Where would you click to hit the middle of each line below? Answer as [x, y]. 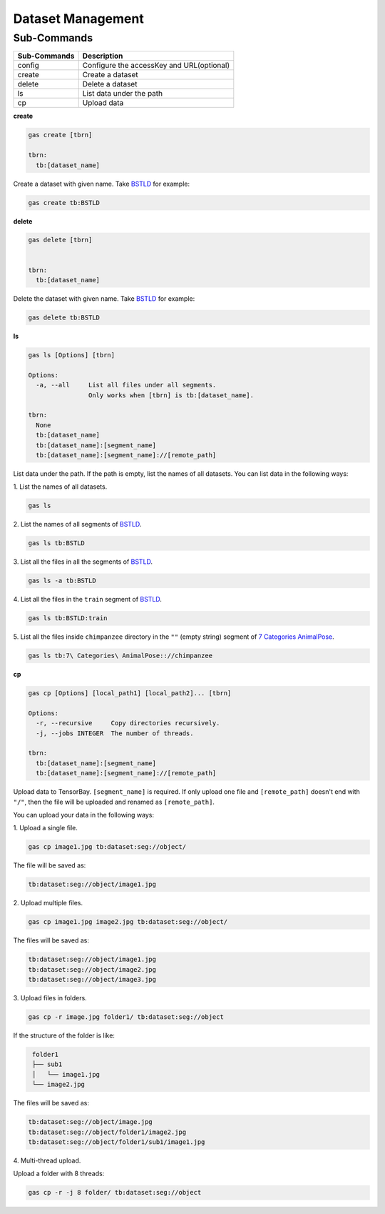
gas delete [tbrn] [60, 240]
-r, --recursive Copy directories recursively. [128, 723]
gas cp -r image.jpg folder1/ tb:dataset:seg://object [126, 1017]
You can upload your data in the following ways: [84, 815]
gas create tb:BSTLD [64, 203]
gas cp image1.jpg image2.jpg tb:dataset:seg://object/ [128, 922]
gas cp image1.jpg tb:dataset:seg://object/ [107, 847]
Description [103, 56]
